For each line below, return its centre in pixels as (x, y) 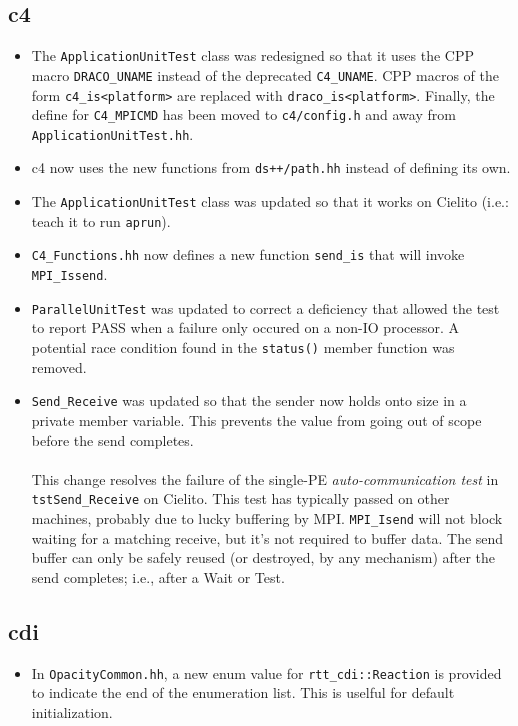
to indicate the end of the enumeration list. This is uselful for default (243, 692)
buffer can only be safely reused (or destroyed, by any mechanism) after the (263, 557)
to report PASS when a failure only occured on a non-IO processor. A (245, 327)
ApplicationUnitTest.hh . (112, 133)
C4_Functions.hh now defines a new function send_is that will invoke (248, 254)
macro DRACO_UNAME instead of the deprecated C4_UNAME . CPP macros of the (265, 74)
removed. (59, 366)
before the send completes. (112, 439)
